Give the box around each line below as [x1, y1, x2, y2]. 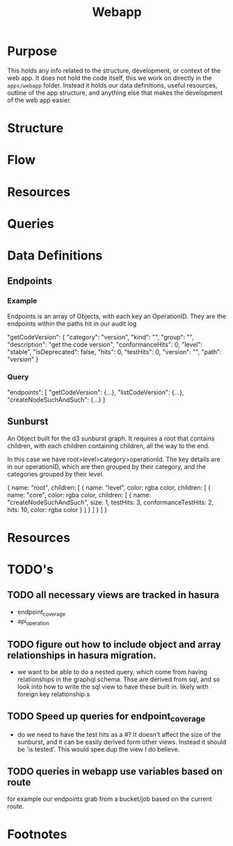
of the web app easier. [7, 95, 72, 104]
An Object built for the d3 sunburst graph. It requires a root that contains [7, 434, 215, 442]
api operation [17, 616, 49, 627]
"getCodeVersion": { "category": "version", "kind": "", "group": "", [7, 333, 194, 341]
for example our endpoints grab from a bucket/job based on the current [7, 795, 212, 804]
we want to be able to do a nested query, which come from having [17, 668, 207, 676]
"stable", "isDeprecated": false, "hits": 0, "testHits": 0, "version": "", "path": [7, 347, 222, 356]
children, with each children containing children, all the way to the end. [7, 441, 210, 449]
